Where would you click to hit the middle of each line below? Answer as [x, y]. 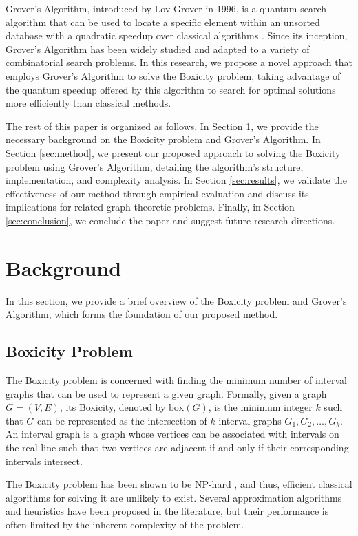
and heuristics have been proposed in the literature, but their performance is [167, 511]
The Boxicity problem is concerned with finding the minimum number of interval [176, 380]
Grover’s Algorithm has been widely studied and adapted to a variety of [158, 49]
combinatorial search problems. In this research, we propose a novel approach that [179, 62]
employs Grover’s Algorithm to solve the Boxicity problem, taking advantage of [173, 75]
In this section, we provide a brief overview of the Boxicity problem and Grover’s [176, 300]
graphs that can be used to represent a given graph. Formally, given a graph [166, 393]
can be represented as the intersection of [122, 420]
